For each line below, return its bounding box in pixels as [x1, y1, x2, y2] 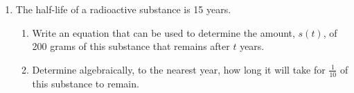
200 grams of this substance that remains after [32, 39, 230, 53]
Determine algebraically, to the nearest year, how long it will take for [32, 62, 326, 76]
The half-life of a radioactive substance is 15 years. [15, 2, 231, 16]
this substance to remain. [32, 76, 139, 90]
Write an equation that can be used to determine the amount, [32, 25, 295, 40]
